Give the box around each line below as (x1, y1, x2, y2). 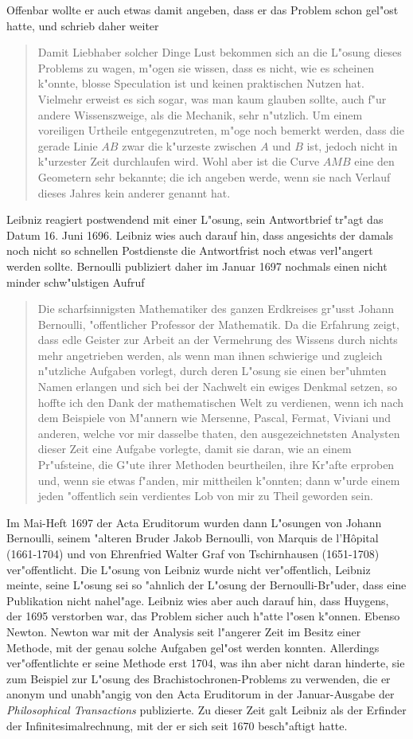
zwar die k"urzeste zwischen (122, 137, 257, 154)
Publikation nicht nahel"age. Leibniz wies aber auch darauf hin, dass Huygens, (6, 592, 389, 608)
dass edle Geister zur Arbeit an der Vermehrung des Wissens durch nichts (37, 331, 398, 348)
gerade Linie (37, 137, 98, 154)
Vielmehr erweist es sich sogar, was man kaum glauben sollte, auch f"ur (37, 90, 387, 107)
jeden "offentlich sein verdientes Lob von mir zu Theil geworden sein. (37, 487, 373, 504)
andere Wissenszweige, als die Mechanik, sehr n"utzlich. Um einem (37, 106, 363, 123)
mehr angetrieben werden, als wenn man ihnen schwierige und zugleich (37, 346, 383, 363)
